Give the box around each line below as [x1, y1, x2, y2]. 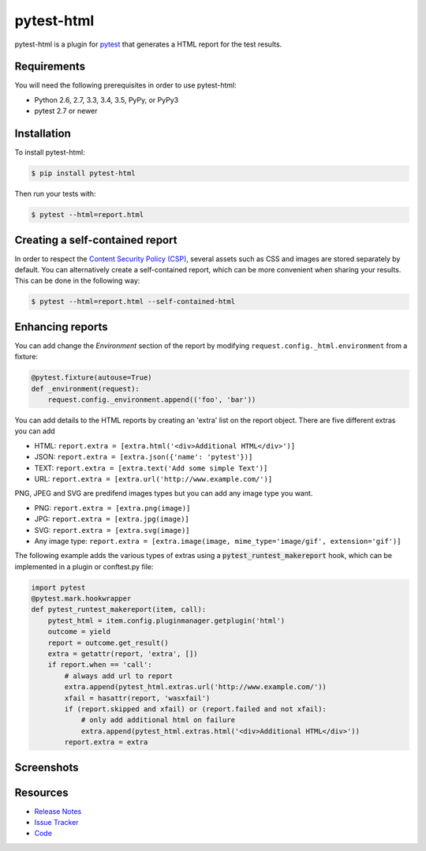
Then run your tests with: [14, 189, 96, 199]
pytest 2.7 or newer [34, 107, 98, 116]
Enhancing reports [14, 320, 108, 333]
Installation [14, 127, 71, 141]
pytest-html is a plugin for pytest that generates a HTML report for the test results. [14, 39, 282, 49]
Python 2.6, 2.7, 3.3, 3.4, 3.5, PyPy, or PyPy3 [34, 95, 179, 104]
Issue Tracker [34, 818, 79, 827]
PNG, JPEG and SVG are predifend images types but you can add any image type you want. [14, 489, 313, 498]
